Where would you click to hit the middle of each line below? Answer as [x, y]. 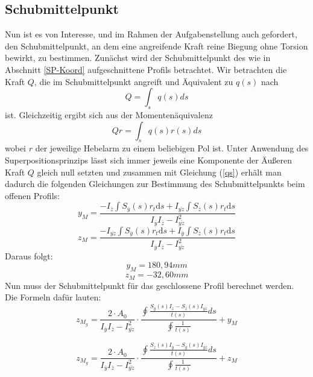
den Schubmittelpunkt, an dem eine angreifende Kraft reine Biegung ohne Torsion [156, 46]
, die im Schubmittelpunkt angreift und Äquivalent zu [134, 81]
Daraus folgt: [29, 255]
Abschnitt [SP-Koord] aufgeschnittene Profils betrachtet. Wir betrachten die [146, 69]
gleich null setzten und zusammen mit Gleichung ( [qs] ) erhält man [159, 172]
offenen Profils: [32, 195]
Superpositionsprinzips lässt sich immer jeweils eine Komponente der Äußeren [148, 160]
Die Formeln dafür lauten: [53, 297]
